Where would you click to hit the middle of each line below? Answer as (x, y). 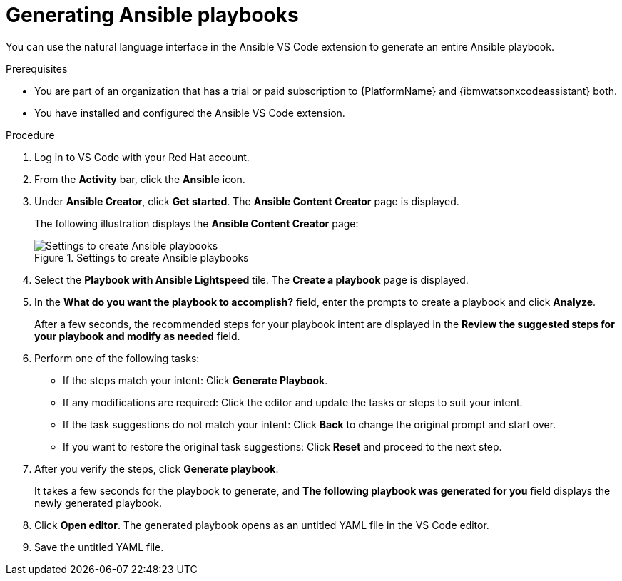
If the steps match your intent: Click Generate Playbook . (195, 380)
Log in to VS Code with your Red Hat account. (142, 157)
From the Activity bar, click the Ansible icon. (140, 179)
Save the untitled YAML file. (99, 547)
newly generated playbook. (98, 503)
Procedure (30, 135)
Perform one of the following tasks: (117, 358)
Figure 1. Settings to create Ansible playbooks (142, 257)
